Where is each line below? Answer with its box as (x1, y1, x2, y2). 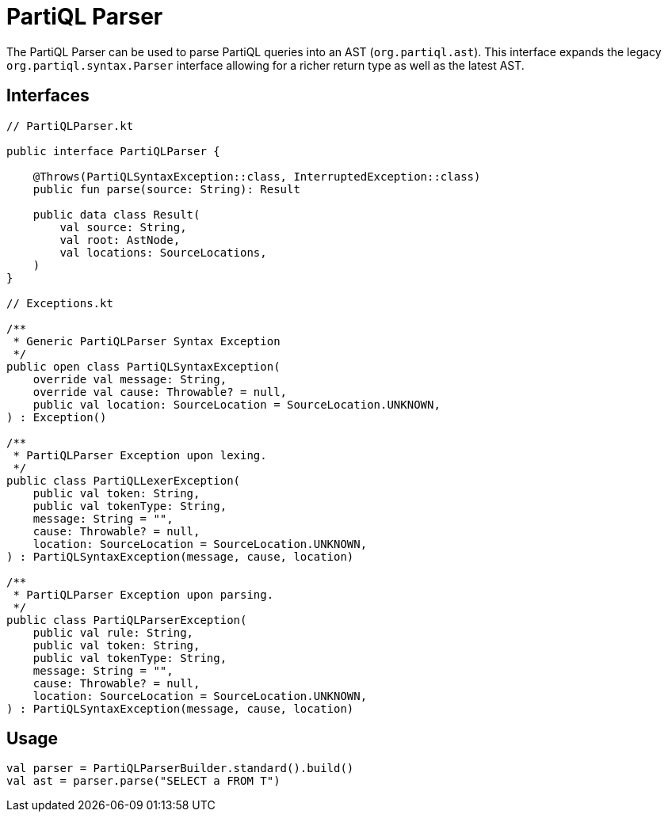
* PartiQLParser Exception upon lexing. (13, 448, 267, 462)
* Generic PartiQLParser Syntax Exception (13, 334, 281, 348)
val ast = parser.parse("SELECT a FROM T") (6, 774, 281, 788)
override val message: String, (32, 372, 227, 386)
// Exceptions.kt (6, 296, 113, 310)
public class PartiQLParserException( (6, 613, 247, 626)
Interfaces (6, 86, 90, 106)
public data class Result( (32, 207, 200, 221)
